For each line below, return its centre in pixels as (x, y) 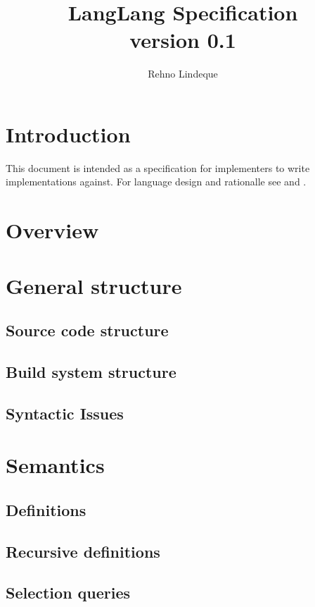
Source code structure (87, 330)
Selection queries (68, 593)
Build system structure (91, 371)
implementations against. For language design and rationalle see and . (156, 182)
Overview (52, 230)
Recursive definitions (83, 551)
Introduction (68, 134)
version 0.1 (183, 40)
